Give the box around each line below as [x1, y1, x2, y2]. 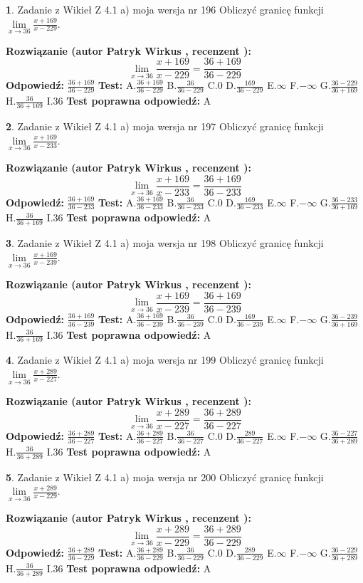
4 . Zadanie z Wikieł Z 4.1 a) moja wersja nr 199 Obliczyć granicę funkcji [6, 352, 324, 367]
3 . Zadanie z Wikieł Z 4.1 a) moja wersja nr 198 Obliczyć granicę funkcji [6, 236, 324, 251]
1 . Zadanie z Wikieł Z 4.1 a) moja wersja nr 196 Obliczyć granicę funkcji [6, 2, 324, 16]
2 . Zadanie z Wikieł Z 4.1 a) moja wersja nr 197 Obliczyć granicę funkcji [6, 119, 324, 134]
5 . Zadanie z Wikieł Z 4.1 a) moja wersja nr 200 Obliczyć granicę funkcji [6, 469, 324, 484]
